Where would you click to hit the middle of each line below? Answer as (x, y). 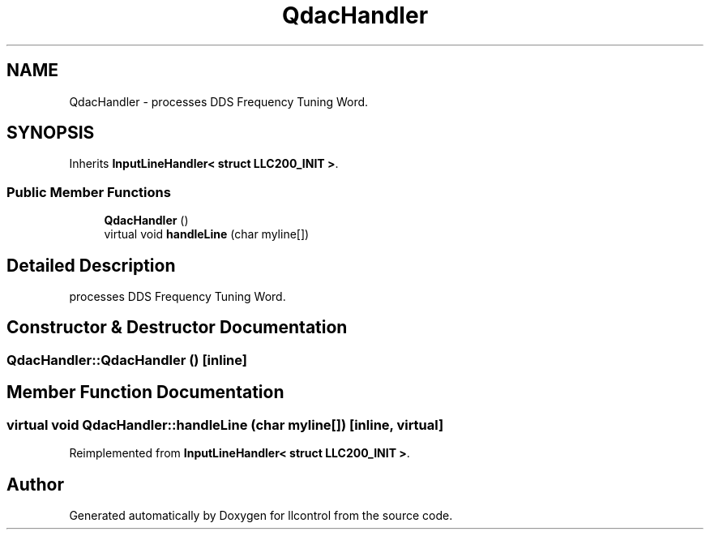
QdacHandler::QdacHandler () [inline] (127, 360)
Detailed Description (91, 265)
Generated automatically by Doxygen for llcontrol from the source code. (261, 515)
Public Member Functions (89, 192)
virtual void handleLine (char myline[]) (207, 234)
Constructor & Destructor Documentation (177, 328)
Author (35, 484)
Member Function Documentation (145, 392)
